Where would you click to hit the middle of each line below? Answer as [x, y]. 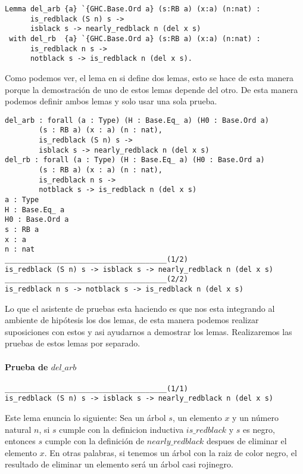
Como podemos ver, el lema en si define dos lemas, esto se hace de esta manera [149, 77]
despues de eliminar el [246, 441]
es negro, [259, 429]
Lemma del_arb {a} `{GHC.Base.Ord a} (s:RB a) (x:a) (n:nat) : [133, 9]
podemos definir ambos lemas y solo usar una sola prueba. [111, 101]
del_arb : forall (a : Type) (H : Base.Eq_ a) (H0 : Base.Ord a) [137, 120]
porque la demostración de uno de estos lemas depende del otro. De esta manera [151, 89]
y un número [255, 418]
